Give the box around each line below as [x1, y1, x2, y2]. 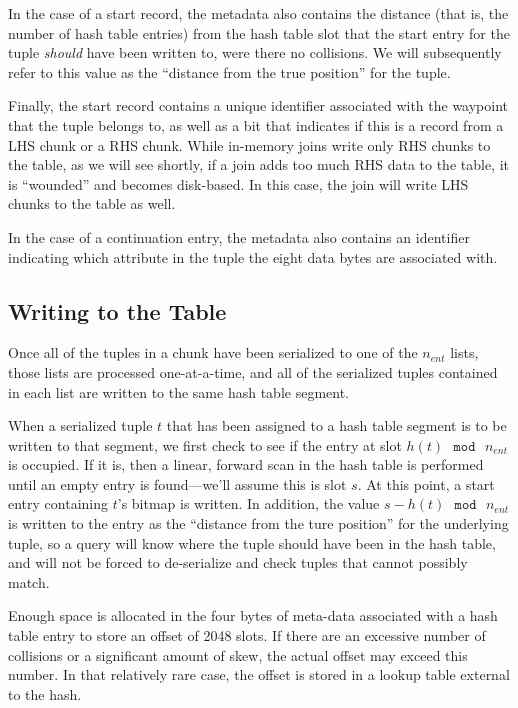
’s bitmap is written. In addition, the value [117, 493, 380, 514]
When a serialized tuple [8, 415, 153, 436]
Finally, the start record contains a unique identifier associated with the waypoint [8, 95, 509, 116]
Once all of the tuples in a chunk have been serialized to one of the [8, 342, 418, 363]
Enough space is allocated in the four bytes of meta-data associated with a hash [8, 605, 498, 626]
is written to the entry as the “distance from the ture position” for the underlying [8, 513, 509, 534]
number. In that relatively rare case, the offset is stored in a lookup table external [8, 664, 510, 685]
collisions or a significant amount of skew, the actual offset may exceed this [8, 644, 468, 665]
